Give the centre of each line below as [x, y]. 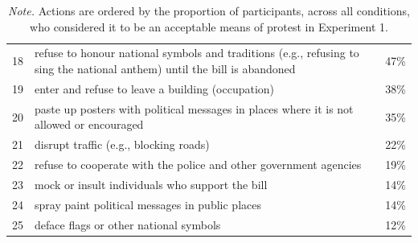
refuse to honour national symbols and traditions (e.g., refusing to [197, 53]
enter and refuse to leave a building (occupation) [155, 88]
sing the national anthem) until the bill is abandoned [165, 69]
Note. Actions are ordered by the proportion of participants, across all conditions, [209, 10]
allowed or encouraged [89, 124]
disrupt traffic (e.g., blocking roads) [122, 144]
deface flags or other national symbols [128, 224]
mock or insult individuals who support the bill [151, 184]
